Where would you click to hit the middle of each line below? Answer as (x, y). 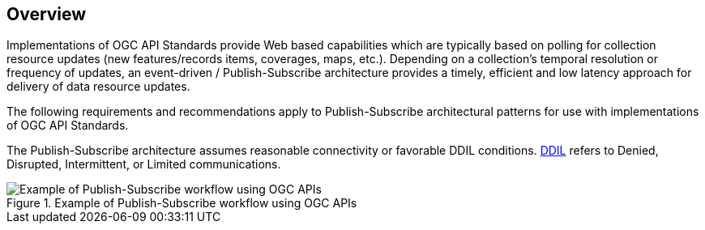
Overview (47, 14)
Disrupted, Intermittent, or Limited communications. (144, 164)
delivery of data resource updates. (98, 87)
